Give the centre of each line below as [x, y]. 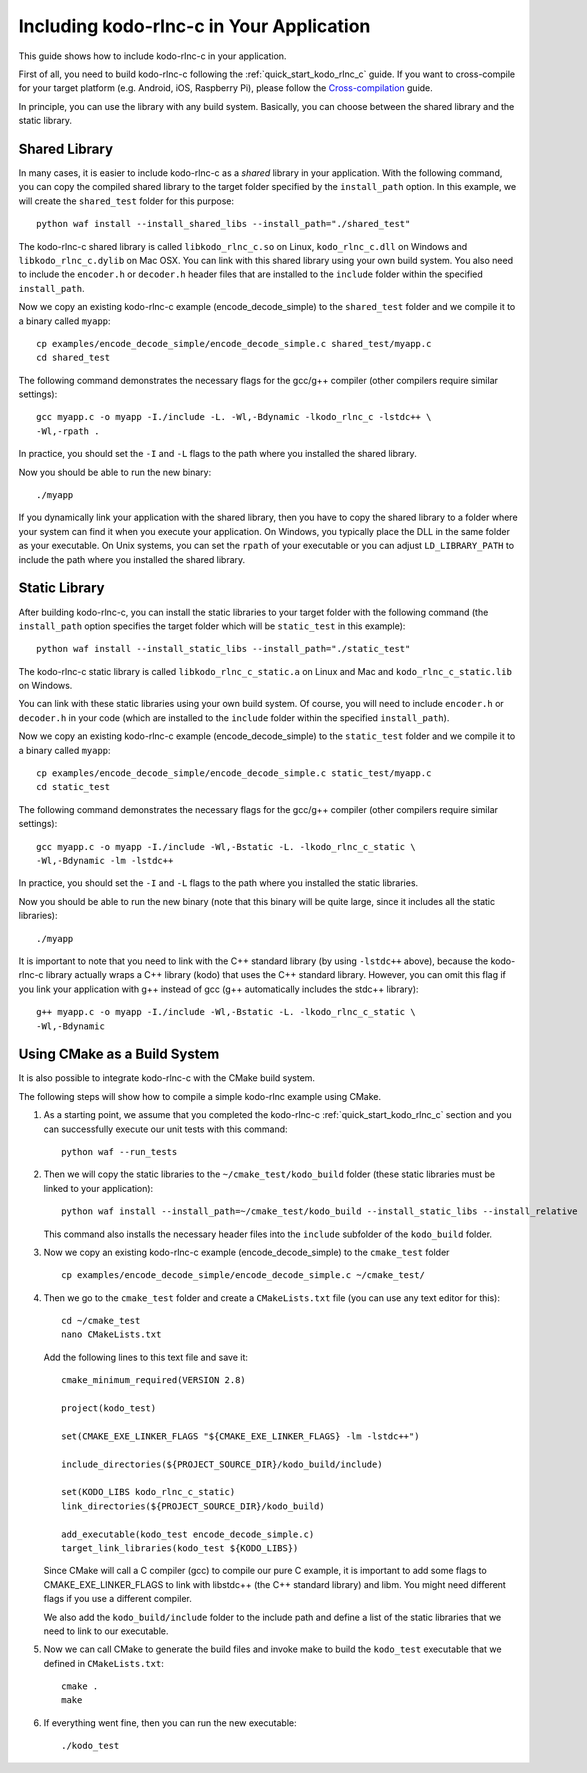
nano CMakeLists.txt [111, 1334]
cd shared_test [73, 358]
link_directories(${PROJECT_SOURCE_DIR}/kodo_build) [193, 1506]
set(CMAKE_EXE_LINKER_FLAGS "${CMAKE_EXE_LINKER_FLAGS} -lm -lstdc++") [240, 1436]
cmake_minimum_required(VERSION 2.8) [154, 1380]
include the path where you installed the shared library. [132, 559]
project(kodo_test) [109, 1408]
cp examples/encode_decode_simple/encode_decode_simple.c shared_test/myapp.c [234, 343]
